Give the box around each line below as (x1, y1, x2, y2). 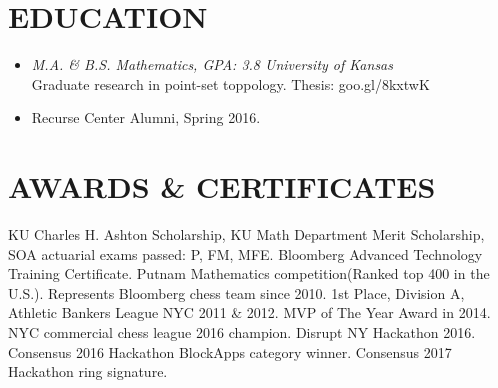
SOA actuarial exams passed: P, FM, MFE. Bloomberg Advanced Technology (8, 243, 483, 264)
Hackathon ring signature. (8, 361, 168, 382)
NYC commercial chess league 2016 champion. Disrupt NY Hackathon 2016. (8, 322, 476, 342)
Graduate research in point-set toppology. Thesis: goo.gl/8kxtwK (31, 73, 430, 94)
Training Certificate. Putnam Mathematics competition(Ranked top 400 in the (8, 263, 490, 284)
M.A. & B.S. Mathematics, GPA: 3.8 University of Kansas (31, 54, 393, 75)
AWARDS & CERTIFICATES (8, 166, 436, 207)
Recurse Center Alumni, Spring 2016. (31, 107, 261, 128)
